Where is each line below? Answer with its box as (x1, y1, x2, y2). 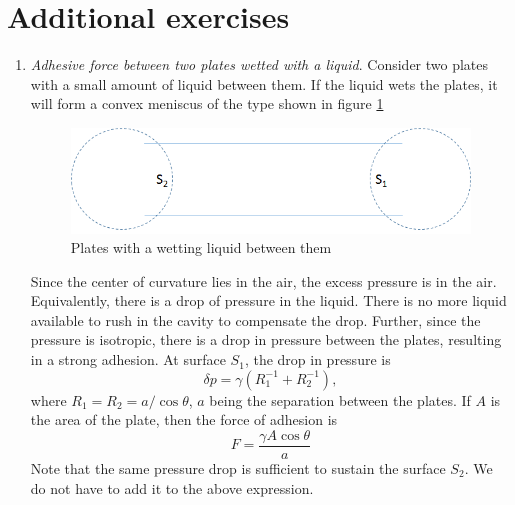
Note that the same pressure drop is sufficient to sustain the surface (30, 457, 446, 478)
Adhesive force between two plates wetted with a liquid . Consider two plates (30, 54, 489, 75)
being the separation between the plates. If (209, 389, 471, 410)
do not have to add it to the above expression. (30, 477, 314, 498)
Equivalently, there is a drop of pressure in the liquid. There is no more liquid (30, 290, 507, 311)
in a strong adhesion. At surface (30, 349, 226, 370)
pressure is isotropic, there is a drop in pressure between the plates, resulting (30, 329, 502, 350)
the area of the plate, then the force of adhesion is (30, 409, 338, 430)
